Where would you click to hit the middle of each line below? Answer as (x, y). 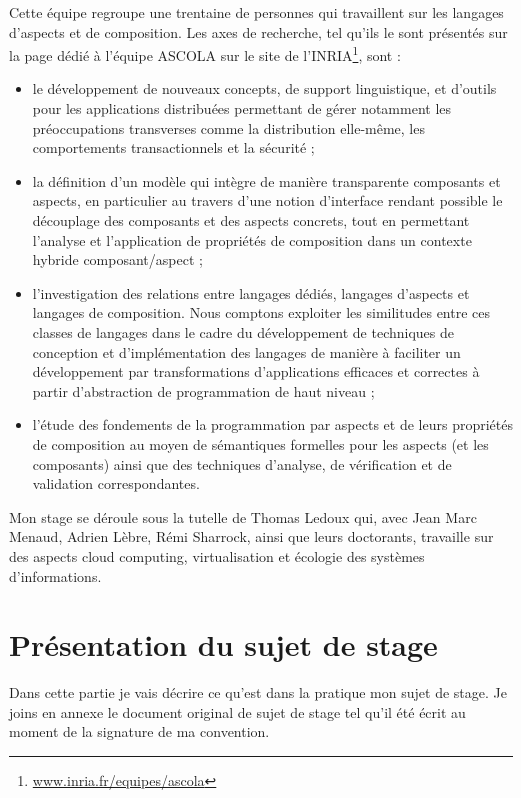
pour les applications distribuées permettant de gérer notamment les (242, 108)
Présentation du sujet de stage (223, 644)
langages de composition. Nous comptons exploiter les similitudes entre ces (261, 312)
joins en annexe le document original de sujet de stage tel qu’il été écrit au (237, 711)
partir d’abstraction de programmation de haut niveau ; (203, 390)
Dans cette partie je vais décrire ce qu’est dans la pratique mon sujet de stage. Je (258, 692)
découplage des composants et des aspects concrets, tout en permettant (251, 220)
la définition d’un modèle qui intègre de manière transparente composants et (266, 180)
